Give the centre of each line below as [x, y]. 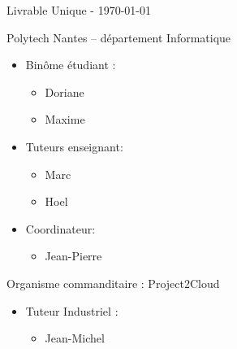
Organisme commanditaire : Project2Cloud [113, 283]
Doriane [65, 92]
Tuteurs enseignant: [74, 146]
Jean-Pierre [73, 256]
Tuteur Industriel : [72, 310]
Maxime [65, 119]
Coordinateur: [60, 228]
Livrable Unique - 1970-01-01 [79, 10]
